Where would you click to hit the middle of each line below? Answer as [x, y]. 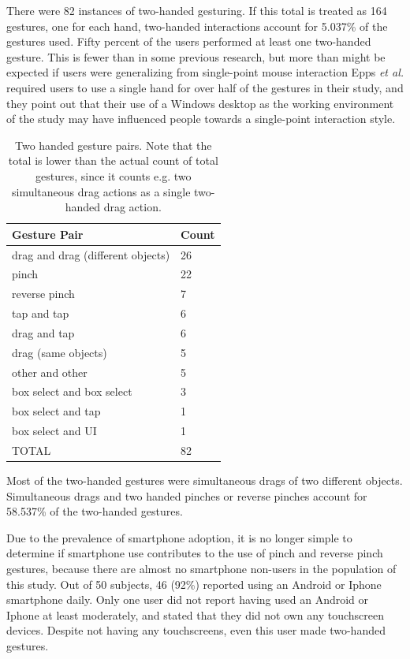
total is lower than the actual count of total [113, 160]
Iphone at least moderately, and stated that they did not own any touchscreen [196, 614]
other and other [50, 372]
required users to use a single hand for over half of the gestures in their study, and [205, 87]
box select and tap [56, 411]
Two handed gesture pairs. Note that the [113, 145]
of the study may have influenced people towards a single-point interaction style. [201, 119]
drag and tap [43, 332]
